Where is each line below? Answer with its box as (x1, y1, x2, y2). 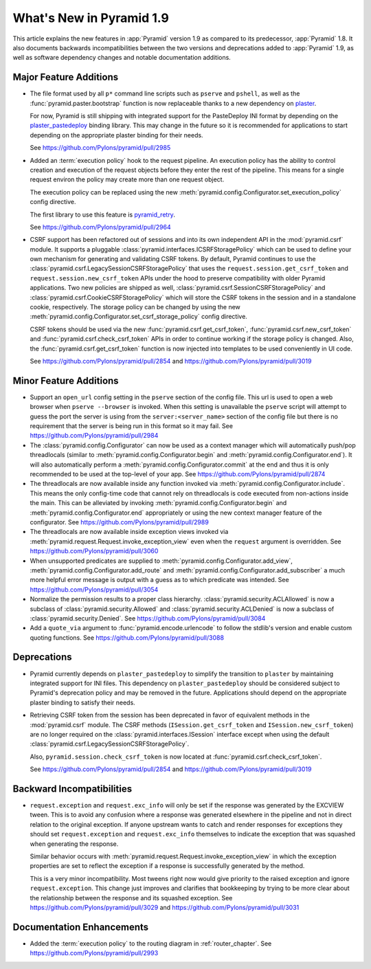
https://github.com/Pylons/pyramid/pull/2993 (30, 949, 159, 957)
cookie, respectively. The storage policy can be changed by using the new (30, 303, 240, 311)
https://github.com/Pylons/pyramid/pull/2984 (30, 432, 159, 440)
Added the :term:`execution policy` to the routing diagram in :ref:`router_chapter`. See (30, 939, 272, 948)
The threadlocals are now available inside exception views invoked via (30, 528, 229, 536)
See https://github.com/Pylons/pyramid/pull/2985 (30, 144, 171, 152)
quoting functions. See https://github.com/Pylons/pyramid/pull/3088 (30, 633, 225, 642)
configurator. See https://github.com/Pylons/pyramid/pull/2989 (30, 517, 209, 526)
